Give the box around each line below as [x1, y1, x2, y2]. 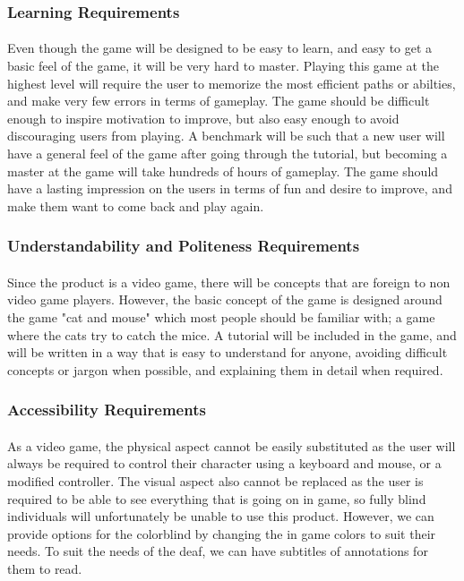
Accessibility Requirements [7, 398, 206, 421]
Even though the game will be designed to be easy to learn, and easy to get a [7, 38, 433, 57]
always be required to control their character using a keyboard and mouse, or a [7, 454, 442, 473]
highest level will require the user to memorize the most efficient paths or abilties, [7, 73, 456, 92]
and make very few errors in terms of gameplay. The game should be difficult [7, 91, 430, 110]
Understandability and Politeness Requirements [7, 235, 360, 257]
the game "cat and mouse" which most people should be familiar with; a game [7, 308, 435, 326]
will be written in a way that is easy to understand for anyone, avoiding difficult [7, 343, 448, 362]
